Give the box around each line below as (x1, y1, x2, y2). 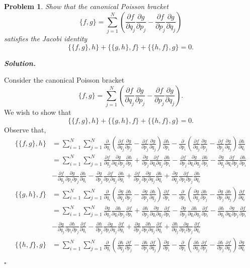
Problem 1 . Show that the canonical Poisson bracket (4, 1, 169, 11)
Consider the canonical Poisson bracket (4, 75, 125, 85)
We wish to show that (4, 107, 71, 117)
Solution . (4, 57, 36, 68)
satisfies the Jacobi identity (4, 33, 88, 43)
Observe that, (4, 124, 46, 135)
